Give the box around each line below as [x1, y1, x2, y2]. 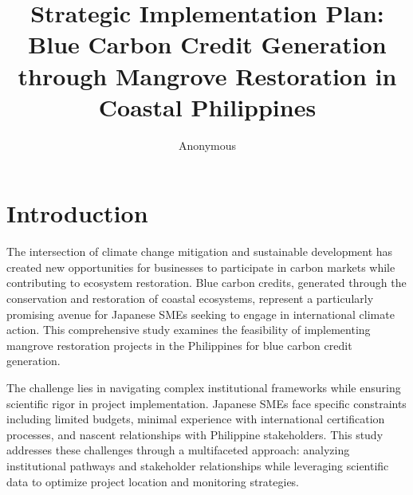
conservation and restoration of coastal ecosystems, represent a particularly [6, 290, 374, 306]
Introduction [6, 197, 148, 230]
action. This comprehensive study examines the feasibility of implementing [6, 321, 371, 338]
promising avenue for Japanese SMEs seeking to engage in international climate [6, 305, 395, 322]
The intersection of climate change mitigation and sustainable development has [6, 243, 393, 260]
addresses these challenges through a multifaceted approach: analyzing [6, 442, 350, 458]
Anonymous [178, 136, 237, 153]
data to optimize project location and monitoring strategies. [6, 473, 300, 489]
